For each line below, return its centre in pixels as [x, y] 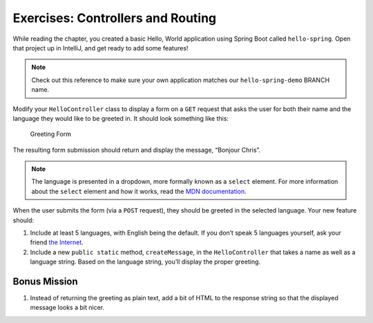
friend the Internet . [57, 242]
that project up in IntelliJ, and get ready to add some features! [101, 48]
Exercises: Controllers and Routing [115, 18]
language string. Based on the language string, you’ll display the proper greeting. [145, 262]
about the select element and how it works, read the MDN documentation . [139, 191]
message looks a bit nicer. [67, 308]
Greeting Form [51, 134]
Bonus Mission [46, 282]
